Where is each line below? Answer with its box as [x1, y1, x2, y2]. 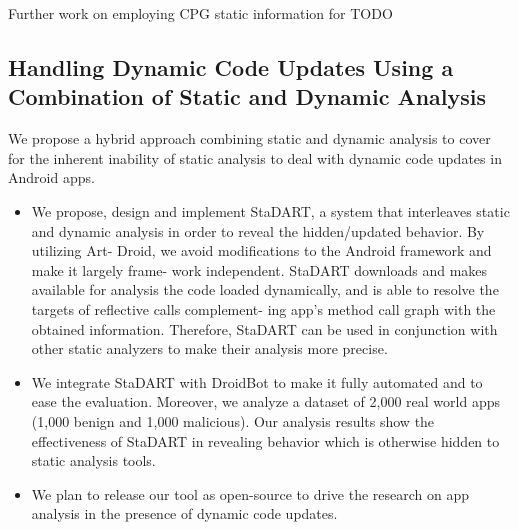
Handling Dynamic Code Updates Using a [8, 51, 454, 82]
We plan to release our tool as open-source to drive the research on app [31, 483, 470, 504]
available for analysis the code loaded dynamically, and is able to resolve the [31, 279, 499, 300]
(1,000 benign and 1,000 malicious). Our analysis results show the [31, 410, 435, 431]
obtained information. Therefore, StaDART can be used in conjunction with [31, 318, 498, 339]
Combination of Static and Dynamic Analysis [8, 81, 487, 112]
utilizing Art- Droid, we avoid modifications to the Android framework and [31, 240, 492, 261]
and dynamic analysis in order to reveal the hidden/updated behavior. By [31, 220, 485, 241]
